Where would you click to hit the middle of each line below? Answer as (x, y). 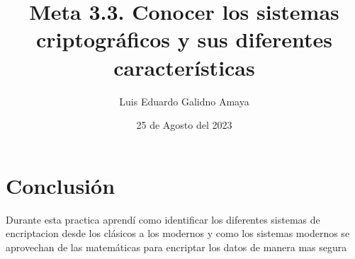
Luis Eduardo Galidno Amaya (184, 101)
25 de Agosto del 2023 (184, 125)
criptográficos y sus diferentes (184, 39)
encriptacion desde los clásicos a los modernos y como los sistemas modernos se (178, 233)
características (184, 67)
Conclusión (61, 185)
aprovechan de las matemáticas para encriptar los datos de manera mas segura (176, 247)
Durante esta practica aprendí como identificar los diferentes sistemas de (163, 219)
